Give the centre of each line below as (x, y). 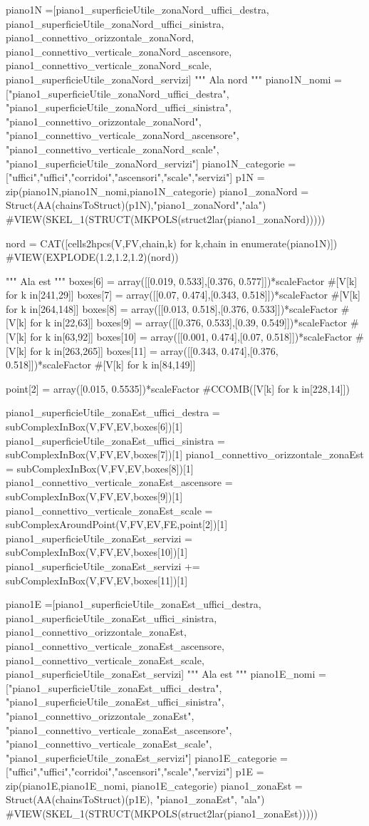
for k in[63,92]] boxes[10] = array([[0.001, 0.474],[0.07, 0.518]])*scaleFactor (191, 337)
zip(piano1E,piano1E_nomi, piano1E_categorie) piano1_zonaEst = (154, 785)
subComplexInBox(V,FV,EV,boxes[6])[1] (94, 427)
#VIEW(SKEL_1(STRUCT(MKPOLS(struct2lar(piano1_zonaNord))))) (166, 218)
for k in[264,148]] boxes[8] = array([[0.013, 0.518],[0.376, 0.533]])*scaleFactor (172, 308)
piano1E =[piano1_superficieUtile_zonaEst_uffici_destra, (134, 604)
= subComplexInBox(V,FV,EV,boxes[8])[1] (100, 468)
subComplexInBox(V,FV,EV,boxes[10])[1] (97, 552)
